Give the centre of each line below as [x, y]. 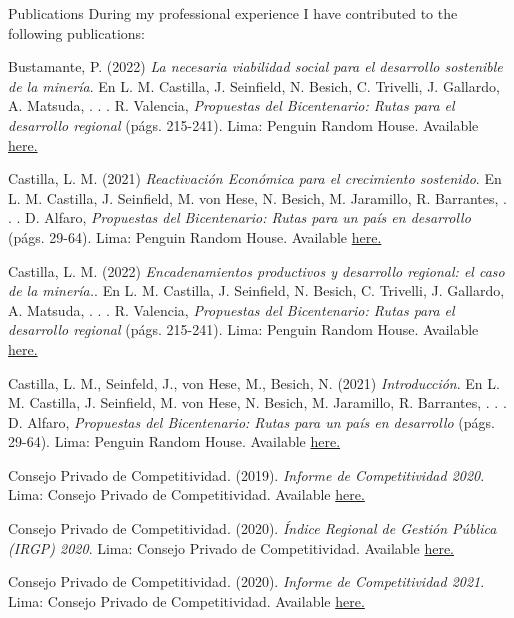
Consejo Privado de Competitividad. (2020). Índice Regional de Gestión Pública [252, 528]
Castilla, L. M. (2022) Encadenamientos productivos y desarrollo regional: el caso [256, 270]
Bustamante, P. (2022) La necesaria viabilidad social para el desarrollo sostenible [255, 66]
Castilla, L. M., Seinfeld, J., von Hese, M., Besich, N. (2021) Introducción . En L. [254, 382]
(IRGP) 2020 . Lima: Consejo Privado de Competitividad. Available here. [231, 547]
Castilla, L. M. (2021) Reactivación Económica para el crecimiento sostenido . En [255, 178]
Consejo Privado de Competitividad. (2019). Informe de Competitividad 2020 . [246, 474]
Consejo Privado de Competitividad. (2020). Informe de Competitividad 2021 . [246, 581]
